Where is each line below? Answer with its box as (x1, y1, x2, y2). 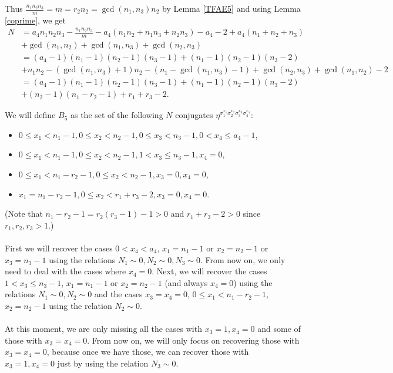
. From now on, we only (200, 253, 285, 266)
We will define (5, 109, 56, 121)
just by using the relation (57, 357, 149, 369)
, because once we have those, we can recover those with (46, 345, 249, 358)
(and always (164, 276, 208, 288)
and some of (257, 322, 301, 335)
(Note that (5, 207, 43, 220)
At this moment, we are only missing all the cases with (5, 322, 202, 335)
